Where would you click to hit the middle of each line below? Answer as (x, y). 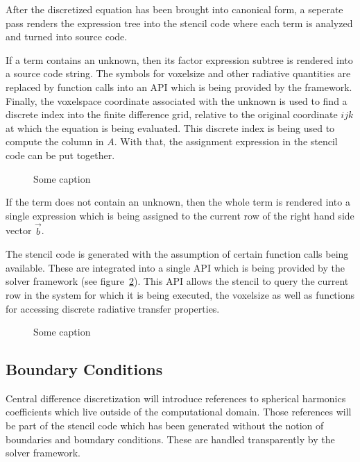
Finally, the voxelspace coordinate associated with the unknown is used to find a (177, 100)
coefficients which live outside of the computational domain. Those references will (179, 412)
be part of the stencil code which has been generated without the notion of (165, 426)
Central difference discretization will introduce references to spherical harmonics (176, 398)
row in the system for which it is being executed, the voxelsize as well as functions (180, 294)
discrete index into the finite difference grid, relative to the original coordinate (172, 114)
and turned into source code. (67, 36)
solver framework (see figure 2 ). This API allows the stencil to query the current (177, 281)
